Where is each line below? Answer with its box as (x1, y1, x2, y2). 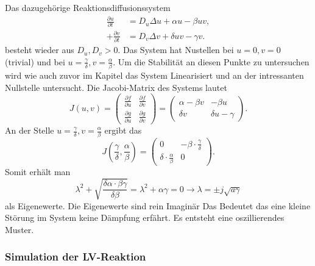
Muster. (5, 223, 34, 235)
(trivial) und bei (5, 55, 65, 68)
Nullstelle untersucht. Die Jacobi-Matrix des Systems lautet (5, 81, 227, 93)
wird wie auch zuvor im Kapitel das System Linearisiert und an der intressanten (5, 69, 304, 82)
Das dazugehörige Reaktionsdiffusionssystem (5, 1, 171, 13)
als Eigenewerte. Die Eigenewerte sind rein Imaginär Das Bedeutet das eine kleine (5, 199, 311, 212)
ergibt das (104, 124, 142, 136)
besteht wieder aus (5, 43, 74, 56)
